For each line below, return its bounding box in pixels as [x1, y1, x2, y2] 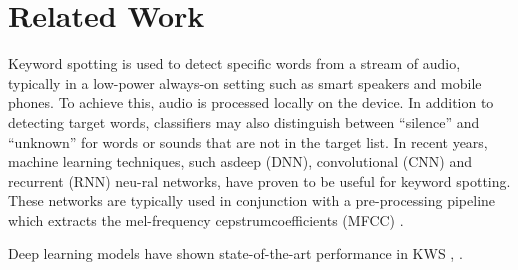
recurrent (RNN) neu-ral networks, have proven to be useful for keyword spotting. [8, 170, 511, 191]
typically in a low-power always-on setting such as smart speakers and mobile [8, 72, 482, 93]
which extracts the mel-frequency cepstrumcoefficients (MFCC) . [8, 209, 404, 230]
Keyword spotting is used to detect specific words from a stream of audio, [8, 53, 461, 74]
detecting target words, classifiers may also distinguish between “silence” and [8, 111, 480, 132]
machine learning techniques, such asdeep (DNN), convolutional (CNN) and [8, 151, 473, 172]
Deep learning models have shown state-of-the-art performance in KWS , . [8, 243, 463, 264]
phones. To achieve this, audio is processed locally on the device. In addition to [8, 92, 494, 113]
